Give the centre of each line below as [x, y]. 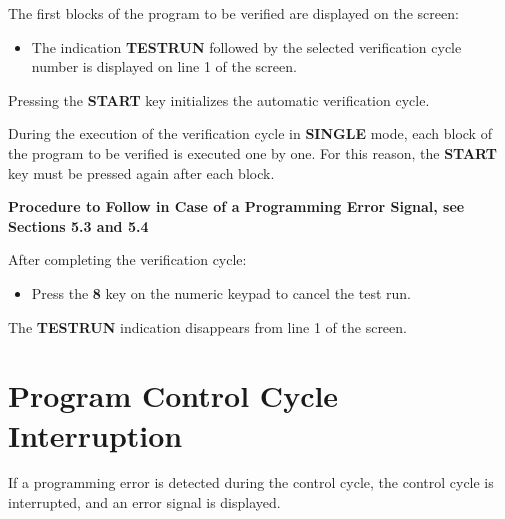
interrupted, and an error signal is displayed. [144, 502]
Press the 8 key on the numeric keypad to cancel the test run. [221, 292]
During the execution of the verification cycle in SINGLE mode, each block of [250, 133]
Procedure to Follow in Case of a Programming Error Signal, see [236, 206]
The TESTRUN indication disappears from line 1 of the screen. [207, 326]
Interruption [95, 434]
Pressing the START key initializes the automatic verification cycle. [219, 99]
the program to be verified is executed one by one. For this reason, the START [253, 152]
